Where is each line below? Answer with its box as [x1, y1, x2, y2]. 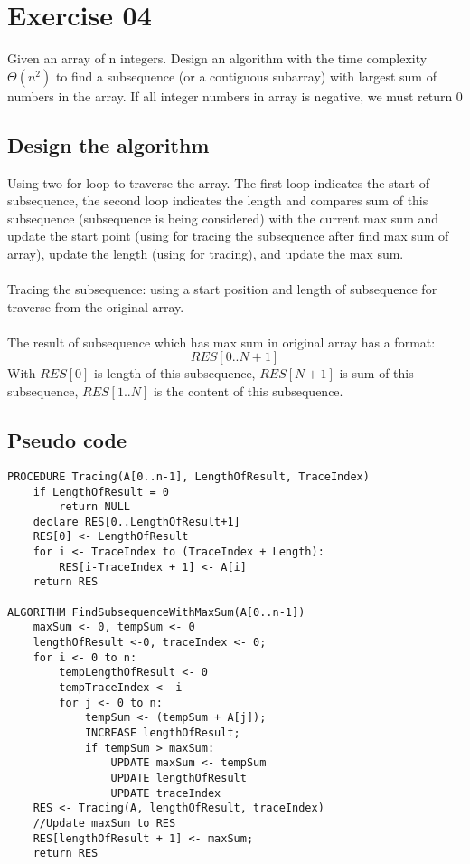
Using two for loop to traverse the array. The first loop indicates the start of [7, 173, 429, 192]
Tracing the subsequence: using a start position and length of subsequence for [7, 280, 437, 299]
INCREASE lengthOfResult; [84, 726, 240, 739]
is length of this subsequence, [94, 364, 256, 383]
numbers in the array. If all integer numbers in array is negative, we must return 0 [7, 86, 463, 105]
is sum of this [339, 364, 414, 383]
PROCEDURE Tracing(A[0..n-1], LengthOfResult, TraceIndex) [7, 470, 370, 483]
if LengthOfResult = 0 [33, 485, 169, 498]
